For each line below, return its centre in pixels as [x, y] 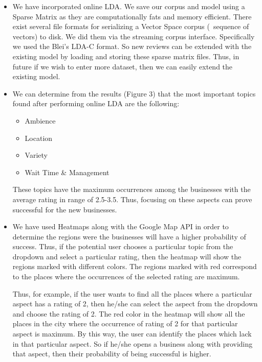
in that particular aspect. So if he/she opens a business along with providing [133, 343]
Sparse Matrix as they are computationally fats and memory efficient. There [132, 16]
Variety [36, 155]
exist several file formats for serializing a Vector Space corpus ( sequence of [131, 26]
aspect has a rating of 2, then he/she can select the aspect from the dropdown [135, 304]
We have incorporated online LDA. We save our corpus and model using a [129, 6]
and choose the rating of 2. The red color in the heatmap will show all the [129, 313]
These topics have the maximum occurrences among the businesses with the [132, 189]
